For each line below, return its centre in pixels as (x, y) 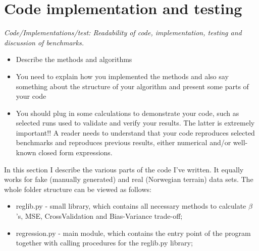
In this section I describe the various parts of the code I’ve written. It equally (124, 169)
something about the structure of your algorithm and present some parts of (132, 86)
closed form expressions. (75, 152)
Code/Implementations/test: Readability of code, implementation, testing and (123, 33)
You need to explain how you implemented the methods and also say (122, 76)
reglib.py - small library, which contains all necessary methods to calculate (131, 206)
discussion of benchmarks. (44, 42)
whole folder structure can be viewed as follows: (78, 189)
